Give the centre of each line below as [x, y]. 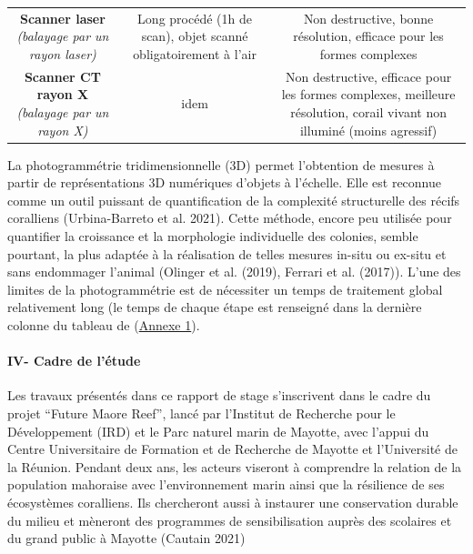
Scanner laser [63, 18]
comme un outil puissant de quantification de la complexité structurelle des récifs [234, 200]
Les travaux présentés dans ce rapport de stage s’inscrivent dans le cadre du [219, 395]
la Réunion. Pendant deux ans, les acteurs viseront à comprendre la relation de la [235, 466]
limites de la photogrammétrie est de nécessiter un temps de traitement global [225, 289]
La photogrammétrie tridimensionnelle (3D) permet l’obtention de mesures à [221, 164]
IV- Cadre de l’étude [74, 361]
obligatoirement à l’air [195, 53]
